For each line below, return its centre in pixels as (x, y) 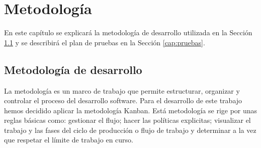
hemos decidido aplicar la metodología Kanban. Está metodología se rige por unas (131, 110)
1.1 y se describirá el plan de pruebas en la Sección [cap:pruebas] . (105, 42)
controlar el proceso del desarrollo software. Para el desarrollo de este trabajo (123, 100)
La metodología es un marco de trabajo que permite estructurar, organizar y (122, 90)
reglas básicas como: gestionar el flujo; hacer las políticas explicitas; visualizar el (127, 120)
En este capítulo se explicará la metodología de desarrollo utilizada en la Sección (128, 32)
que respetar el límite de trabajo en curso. (69, 140)
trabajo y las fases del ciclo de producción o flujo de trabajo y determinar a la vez (130, 130)
